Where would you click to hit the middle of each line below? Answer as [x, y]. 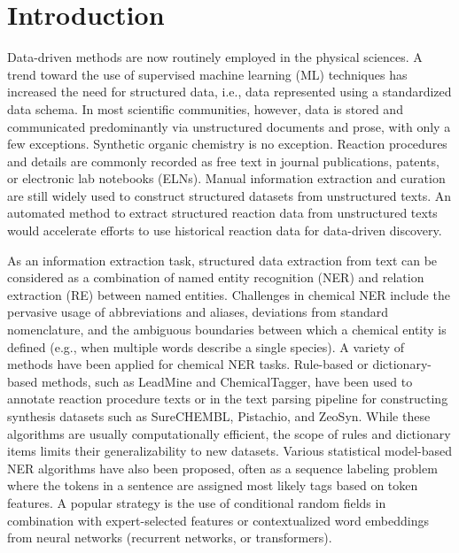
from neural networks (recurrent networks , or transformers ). [170, 538]
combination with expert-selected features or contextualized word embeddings [218, 520]
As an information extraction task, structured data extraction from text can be [222, 260]
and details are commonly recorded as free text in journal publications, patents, [223, 161]
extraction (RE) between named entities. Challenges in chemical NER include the [229, 294]
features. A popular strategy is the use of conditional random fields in [197, 502]
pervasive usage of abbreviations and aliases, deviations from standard [198, 312]
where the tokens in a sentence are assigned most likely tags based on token [213, 485]
